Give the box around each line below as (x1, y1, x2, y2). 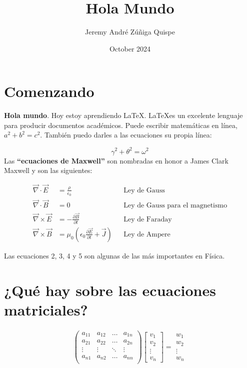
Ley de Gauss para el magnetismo (123, 202, 227, 209)
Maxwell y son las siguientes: (4, 165, 92, 175)
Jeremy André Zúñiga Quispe (84, 26, 175, 37)
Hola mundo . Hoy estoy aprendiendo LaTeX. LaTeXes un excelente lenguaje (4, 110, 243, 120)
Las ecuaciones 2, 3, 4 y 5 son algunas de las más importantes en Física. (4, 250, 225, 260)
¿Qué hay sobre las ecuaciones (4, 279, 216, 300)
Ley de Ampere (123, 230, 170, 238)
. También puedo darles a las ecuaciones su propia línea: (40, 129, 212, 140)
